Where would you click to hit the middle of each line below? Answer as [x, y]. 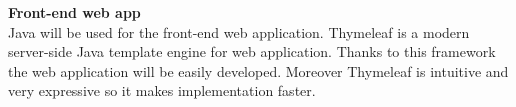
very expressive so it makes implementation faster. [162, 90]
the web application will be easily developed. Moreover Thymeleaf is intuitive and [258, 70]
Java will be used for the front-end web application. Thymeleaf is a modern [239, 31]
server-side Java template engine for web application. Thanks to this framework [252, 51]
